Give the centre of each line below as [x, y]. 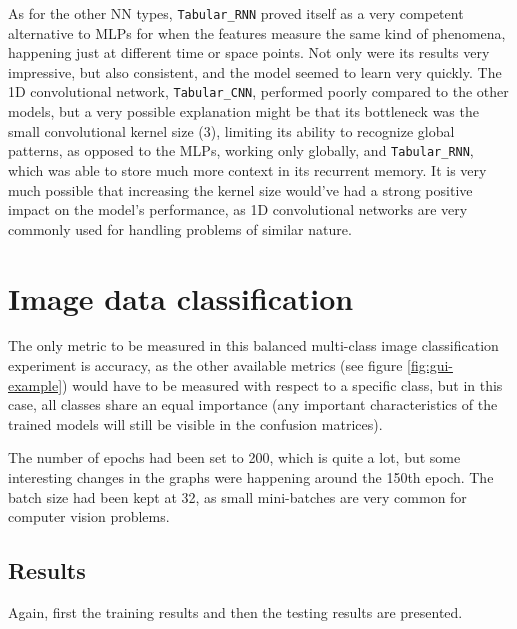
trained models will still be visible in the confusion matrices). [195, 423]
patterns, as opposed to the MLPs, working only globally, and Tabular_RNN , [241, 150]
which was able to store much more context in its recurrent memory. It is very [247, 169]
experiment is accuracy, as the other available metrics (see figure [205, 365]
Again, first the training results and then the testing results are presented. [235, 611]
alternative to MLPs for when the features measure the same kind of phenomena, [257, 32]
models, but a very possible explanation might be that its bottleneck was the [243, 111]
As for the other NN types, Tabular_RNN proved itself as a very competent [236, 13]
